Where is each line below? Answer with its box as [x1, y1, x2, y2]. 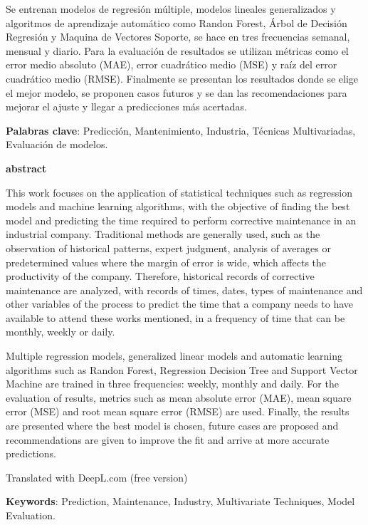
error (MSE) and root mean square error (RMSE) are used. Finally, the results [6, 404, 349, 419]
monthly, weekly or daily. [6, 324, 115, 339]
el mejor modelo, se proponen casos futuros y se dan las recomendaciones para [6, 85, 347, 100]
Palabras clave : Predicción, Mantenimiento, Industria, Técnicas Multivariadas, [6, 123, 356, 137]
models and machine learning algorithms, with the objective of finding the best [6, 199, 350, 214]
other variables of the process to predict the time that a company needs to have [6, 296, 354, 311]
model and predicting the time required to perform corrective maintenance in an [6, 212, 357, 227]
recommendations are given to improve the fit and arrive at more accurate [6, 432, 330, 447]
